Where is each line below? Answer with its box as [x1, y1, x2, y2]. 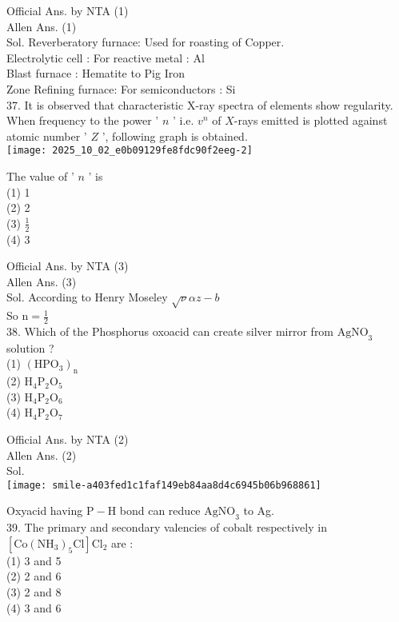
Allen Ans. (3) [6, 273, 77, 289]
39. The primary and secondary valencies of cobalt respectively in [6, 519, 327, 536]
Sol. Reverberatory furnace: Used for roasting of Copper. [6, 34, 285, 50]
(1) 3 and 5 [6, 552, 62, 568]
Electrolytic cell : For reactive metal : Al [6, 49, 205, 66]
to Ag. [243, 502, 275, 519]
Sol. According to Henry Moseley [6, 289, 168, 305]
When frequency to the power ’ [6, 112, 159, 129]
